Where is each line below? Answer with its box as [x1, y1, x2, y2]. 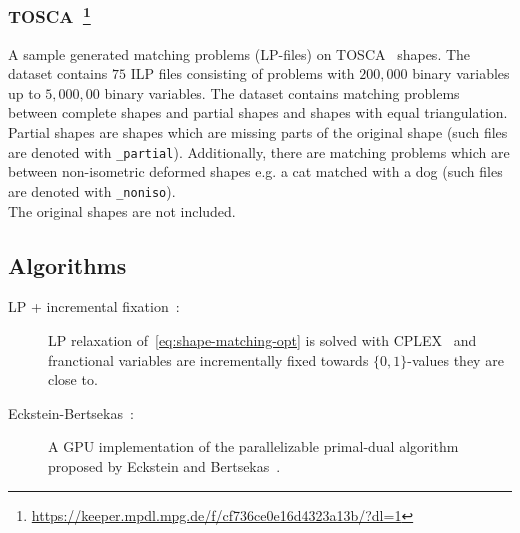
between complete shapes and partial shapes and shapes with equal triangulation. [8, 102, 508, 123]
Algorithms [8, 249, 127, 280]
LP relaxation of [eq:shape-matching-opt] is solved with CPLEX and [48, 329, 477, 350]
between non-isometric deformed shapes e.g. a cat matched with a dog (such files [8, 161, 503, 182]
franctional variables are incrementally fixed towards [48, 349, 369, 370]
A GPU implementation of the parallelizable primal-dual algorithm [48, 436, 459, 457]
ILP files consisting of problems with [130, 63, 355, 84]
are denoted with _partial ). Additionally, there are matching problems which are [8, 141, 510, 162]
